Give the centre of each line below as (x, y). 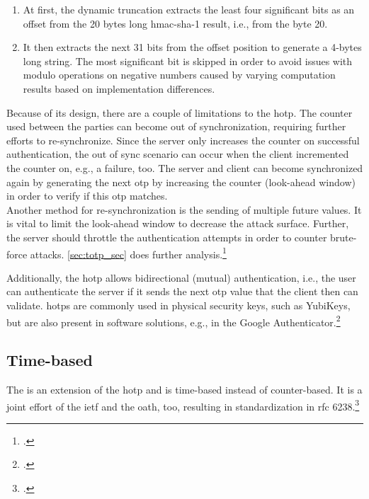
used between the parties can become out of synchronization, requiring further (176, 126)
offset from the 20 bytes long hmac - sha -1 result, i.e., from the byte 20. (175, 23)
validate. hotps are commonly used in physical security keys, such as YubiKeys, (178, 305)
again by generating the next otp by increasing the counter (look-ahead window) (181, 182)
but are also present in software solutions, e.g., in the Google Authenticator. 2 (174, 321)
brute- (344, 237)
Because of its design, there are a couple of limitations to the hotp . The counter (180, 112)
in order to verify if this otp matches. (87, 196)
